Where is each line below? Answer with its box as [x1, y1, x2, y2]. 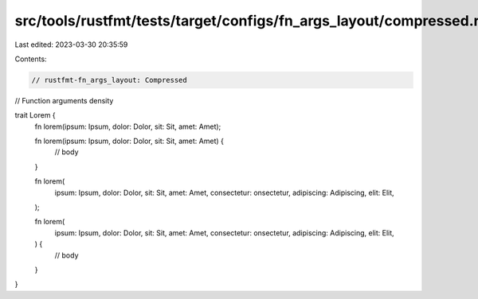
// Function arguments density [14, 95, 114, 105]
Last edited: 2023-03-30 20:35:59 [14, 40, 128, 49]
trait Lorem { [14, 111, 56, 120]
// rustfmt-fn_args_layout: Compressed [31, 76, 187, 84]
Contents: [14, 54, 47, 64]
